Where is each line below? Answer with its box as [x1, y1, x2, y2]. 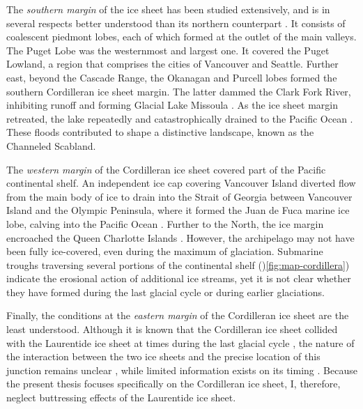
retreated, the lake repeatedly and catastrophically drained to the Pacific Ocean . [6, 111, 353, 125]
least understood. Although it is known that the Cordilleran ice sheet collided [6, 322, 338, 337]
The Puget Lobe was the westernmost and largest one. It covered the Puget [6, 43, 330, 57]
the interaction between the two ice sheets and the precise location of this [6, 349, 320, 364]
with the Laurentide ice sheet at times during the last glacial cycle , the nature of [6, 335, 355, 350]
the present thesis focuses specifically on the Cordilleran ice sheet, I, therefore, [6, 376, 341, 391]
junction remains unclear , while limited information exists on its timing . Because [6, 362, 357, 377]
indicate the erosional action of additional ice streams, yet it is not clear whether [6, 271, 351, 286]
